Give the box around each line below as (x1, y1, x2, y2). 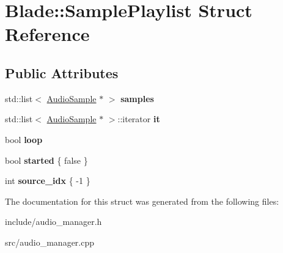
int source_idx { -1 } (5, 174, 90, 187)
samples (120, 92, 154, 105)
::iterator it (117, 112, 160, 125)
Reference (5, 21, 90, 46)
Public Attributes (5, 63, 119, 82)
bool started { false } (5, 153, 88, 166)
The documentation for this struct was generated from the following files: (5, 194, 279, 207)
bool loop (5, 133, 43, 145)
